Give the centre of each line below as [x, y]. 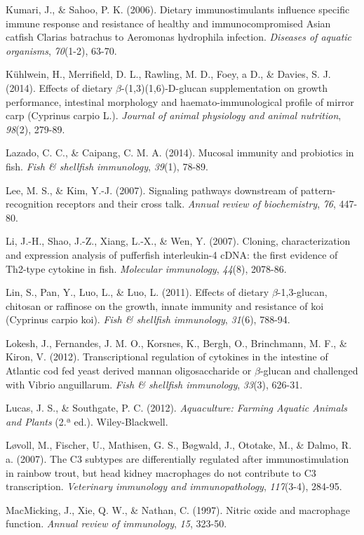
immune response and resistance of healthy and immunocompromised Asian [168, 23]
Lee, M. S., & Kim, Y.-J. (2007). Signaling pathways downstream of [151, 190]
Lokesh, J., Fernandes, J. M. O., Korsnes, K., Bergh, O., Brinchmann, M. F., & [176, 343]
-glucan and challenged [309, 371]
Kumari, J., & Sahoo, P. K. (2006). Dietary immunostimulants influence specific [178, 9]
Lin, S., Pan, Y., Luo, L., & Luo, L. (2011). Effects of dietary [137, 292]
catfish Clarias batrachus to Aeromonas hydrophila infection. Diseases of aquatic [179, 37]
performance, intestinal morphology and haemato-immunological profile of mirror [180, 101]
